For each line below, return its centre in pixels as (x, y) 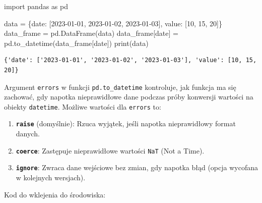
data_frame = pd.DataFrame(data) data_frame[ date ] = (91, 33)
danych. (28, 134)
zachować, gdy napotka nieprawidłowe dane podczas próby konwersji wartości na (129, 97)
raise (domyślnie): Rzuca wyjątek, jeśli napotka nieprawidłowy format (126, 123)
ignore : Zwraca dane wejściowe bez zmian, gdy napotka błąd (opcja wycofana (137, 167)
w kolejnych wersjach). (51, 177)
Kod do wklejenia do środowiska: (55, 194)
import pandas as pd (36, 6)
